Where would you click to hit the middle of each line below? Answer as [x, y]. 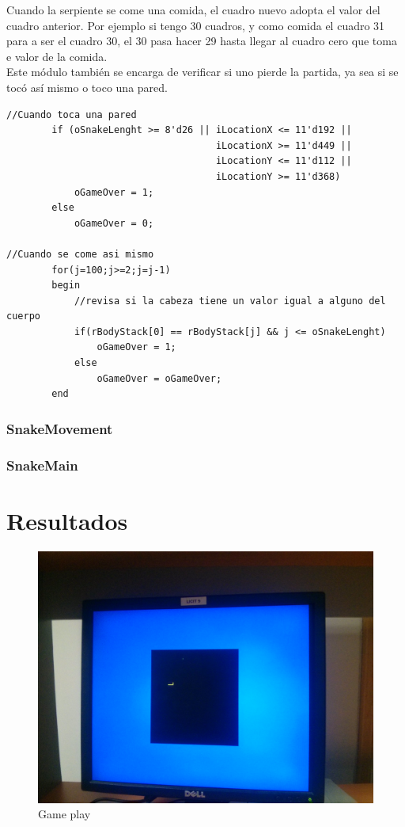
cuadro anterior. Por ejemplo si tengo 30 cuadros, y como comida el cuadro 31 [196, 25]
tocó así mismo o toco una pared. [87, 87]
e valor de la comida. [57, 56]
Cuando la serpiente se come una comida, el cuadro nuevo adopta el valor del [193, 10]
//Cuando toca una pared [72, 114]
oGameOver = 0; [114, 223]
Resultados [67, 520]
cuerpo [23, 316]
